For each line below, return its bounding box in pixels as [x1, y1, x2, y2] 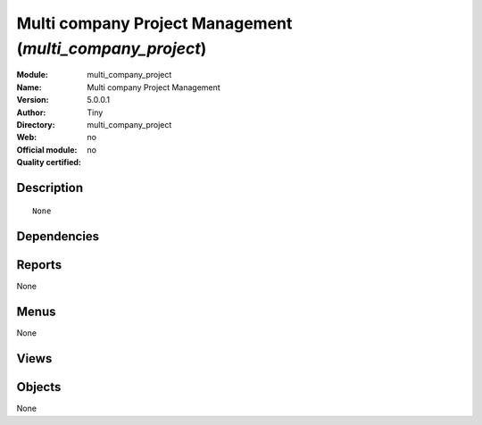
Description [16, 179, 84, 196]
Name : [16, 81, 42, 93]
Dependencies [16, 229, 100, 245]
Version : [16, 95, 49, 105]
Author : [16, 107, 46, 118]
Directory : [16, 119, 55, 129]
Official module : [16, 144, 78, 155]
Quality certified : [16, 157, 82, 168]
